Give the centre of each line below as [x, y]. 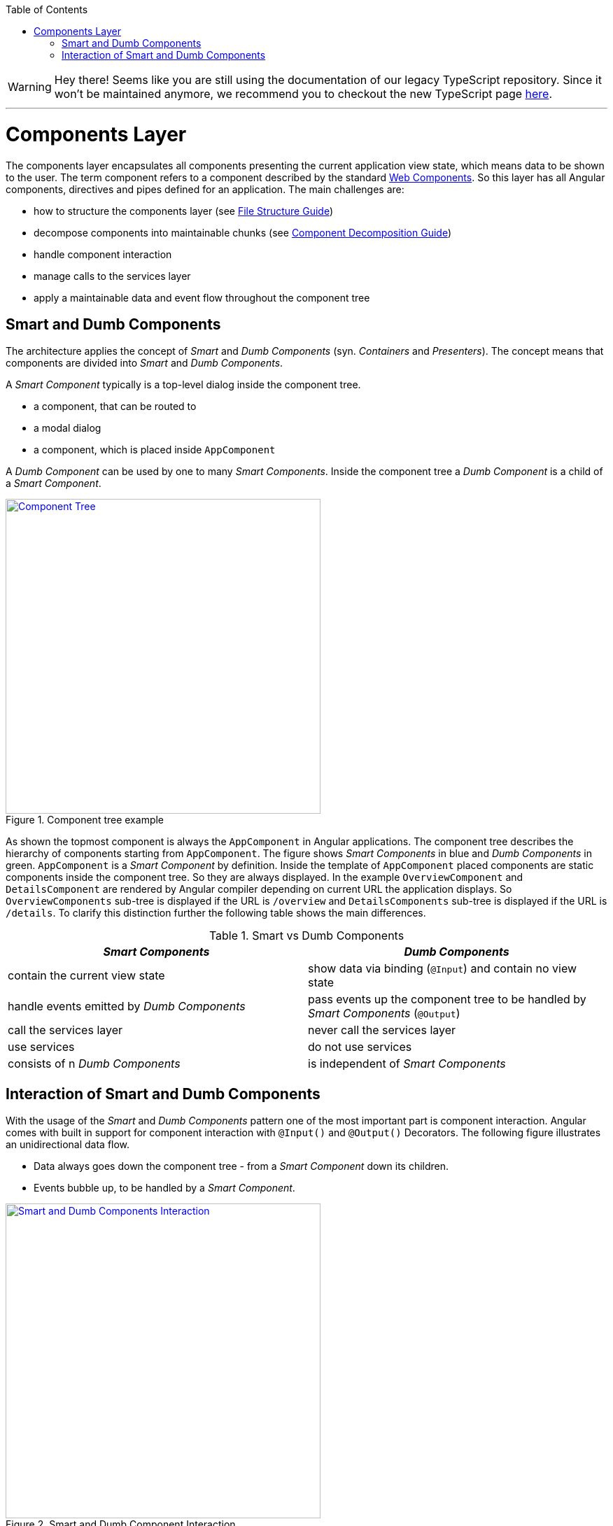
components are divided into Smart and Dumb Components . [145, 363]
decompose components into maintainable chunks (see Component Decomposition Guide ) [242, 232]
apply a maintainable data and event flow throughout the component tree [202, 297]
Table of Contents [47, 9]
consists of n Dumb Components [94, 1064]
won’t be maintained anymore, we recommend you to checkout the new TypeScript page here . [303, 94]
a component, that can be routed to [115, 407]
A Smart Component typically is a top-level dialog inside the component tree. [183, 385]
